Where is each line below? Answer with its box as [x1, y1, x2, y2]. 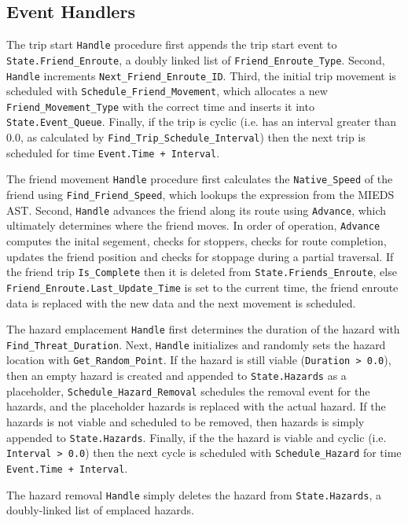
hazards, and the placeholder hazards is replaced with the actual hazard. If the [6, 398, 386, 414]
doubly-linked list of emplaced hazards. [6, 502, 194, 518]
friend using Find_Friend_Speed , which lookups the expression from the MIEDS [6, 186, 395, 203]
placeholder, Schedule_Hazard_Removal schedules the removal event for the [6, 382, 370, 399]
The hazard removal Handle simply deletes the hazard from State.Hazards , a [6, 486, 381, 503]
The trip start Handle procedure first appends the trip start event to [6, 36, 337, 53]
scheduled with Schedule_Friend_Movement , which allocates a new [6, 83, 328, 99]
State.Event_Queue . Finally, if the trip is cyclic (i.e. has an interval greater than [6, 113, 396, 130]
